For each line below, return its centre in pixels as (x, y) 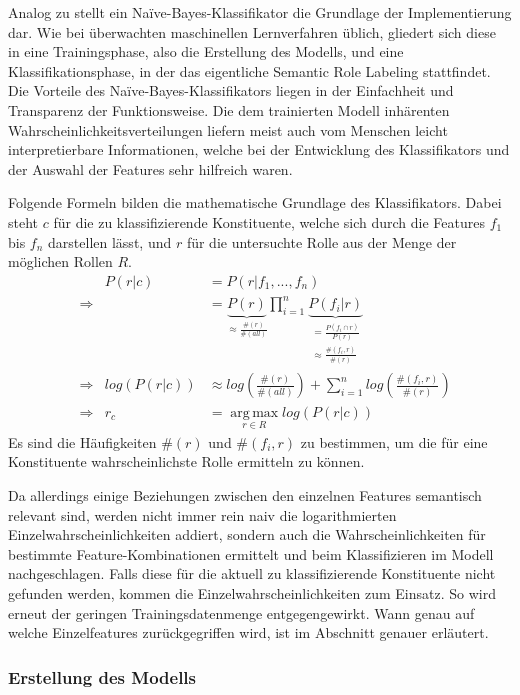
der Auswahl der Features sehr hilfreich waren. (150, 168)
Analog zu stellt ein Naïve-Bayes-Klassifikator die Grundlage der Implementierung (260, 12)
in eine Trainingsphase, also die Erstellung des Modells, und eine (206, 51)
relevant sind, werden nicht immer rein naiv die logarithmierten (202, 514)
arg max (254, 412)
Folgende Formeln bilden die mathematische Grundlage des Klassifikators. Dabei (255, 202)
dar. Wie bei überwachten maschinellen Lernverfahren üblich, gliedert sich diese (252, 31)
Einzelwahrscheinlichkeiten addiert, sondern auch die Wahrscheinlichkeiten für (247, 534)
